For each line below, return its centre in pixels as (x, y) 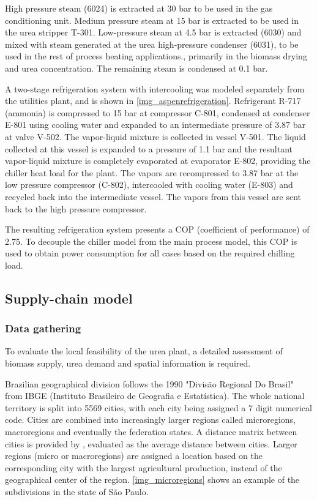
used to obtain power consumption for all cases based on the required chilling (150, 253)
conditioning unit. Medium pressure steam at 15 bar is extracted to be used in (152, 20)
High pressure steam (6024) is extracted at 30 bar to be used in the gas (139, 8)
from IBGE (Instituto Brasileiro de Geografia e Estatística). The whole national (155, 396)
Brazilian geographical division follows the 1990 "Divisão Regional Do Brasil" (149, 383)
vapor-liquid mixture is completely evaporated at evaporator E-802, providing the (158, 161)
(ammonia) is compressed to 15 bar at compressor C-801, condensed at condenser (158, 112)
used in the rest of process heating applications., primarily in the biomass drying (156, 56)
